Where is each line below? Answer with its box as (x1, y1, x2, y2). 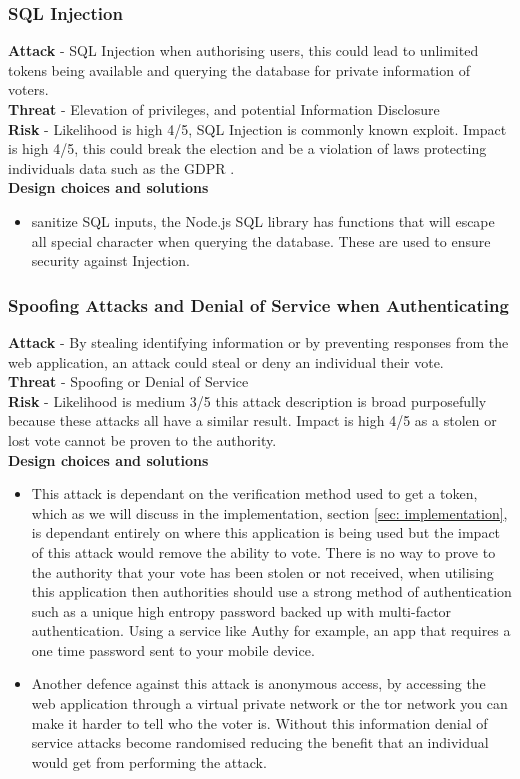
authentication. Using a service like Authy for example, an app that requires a (31, 620, 511, 641)
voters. (8, 79, 49, 100)
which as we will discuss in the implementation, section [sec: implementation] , (31, 502, 508, 523)
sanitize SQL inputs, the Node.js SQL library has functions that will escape (31, 210, 495, 231)
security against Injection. (31, 250, 190, 271)
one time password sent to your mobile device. (31, 639, 315, 660)
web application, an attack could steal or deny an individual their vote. (8, 351, 444, 372)
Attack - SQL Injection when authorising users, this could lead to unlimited (8, 40, 479, 61)
